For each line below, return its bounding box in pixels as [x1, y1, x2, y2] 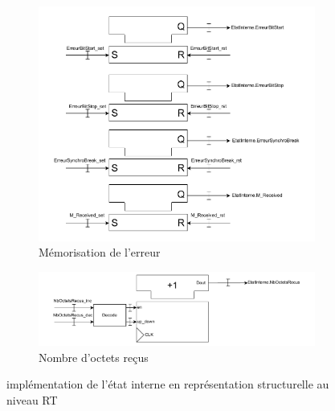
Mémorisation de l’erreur [39, 244, 161, 261]
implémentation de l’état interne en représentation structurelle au [6, 376, 329, 393]
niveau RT [6, 391, 58, 408]
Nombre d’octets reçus [39, 348, 149, 365]
